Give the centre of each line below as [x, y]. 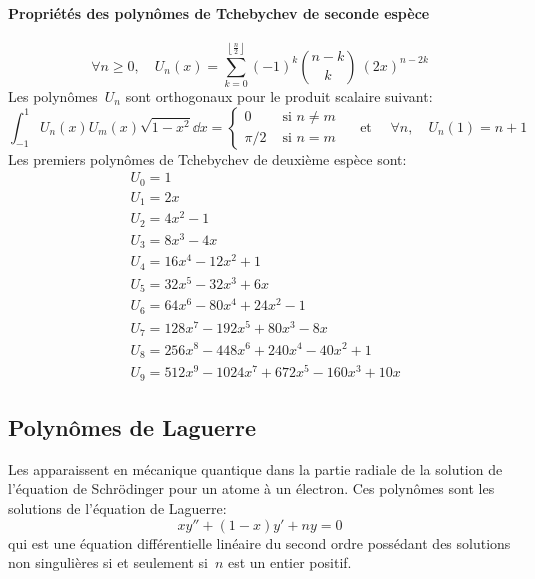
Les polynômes [53, 95]
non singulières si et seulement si [108, 562]
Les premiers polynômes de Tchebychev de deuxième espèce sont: [207, 158]
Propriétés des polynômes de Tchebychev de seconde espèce [219, 12]
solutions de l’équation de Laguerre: [117, 507]
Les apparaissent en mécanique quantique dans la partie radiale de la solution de [255, 468]
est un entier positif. [289, 562]
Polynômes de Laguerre [132, 426]
